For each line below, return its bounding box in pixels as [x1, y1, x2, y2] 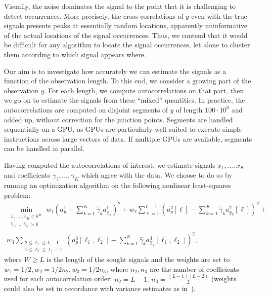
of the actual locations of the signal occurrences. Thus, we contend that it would [4, 30, 248, 40]
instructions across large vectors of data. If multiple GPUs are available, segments [4, 133, 252, 144]
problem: [4, 189, 31, 200]
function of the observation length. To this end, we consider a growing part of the [4, 75, 251, 86]
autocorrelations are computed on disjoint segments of [4, 104, 168, 114]
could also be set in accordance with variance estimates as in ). [4, 283, 196, 294]
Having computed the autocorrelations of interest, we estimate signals [4, 159, 216, 170]
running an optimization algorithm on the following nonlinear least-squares [4, 180, 231, 190]
